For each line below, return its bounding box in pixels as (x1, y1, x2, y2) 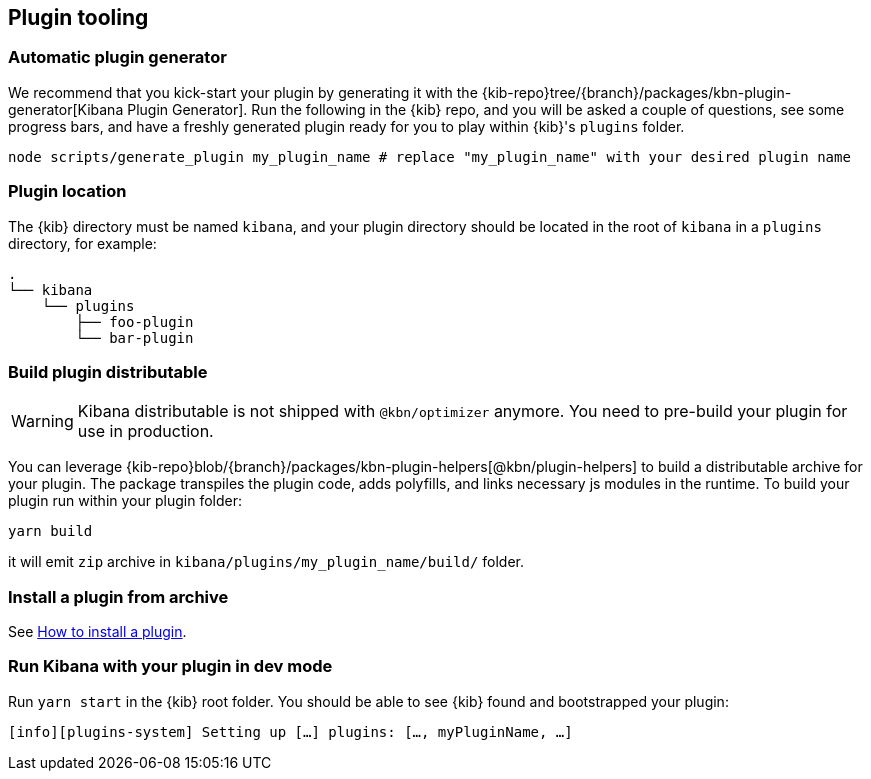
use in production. (77, 421, 214, 442)
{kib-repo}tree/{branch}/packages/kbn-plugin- (481, 83, 792, 101)
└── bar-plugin (75, 329, 194, 346)
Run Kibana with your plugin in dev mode (8, 656, 333, 677)
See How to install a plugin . (8, 623, 187, 641)
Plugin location (8, 181, 127, 202)
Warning (11, 411, 74, 432)
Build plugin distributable (8, 361, 208, 382)
